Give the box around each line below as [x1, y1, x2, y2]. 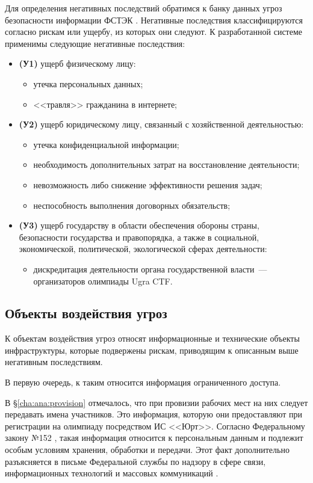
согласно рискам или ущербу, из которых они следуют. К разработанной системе [5, 25, 303, 38]
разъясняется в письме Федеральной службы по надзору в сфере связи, [5, 455, 266, 467]
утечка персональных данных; [33, 77, 143, 90]
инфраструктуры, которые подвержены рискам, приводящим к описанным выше [5, 343, 299, 356]
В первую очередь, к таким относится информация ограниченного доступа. [5, 376, 281, 389]
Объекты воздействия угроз [5, 304, 167, 322]
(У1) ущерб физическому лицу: [19, 57, 136, 70]
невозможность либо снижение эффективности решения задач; [33, 178, 262, 191]
